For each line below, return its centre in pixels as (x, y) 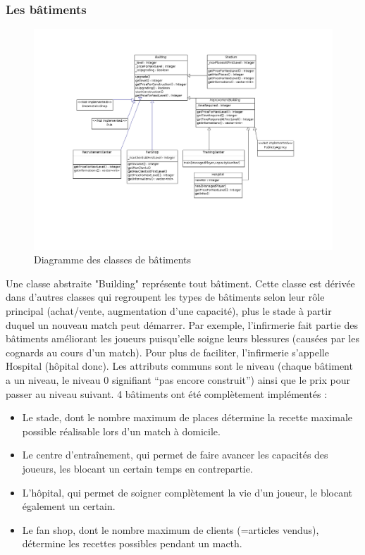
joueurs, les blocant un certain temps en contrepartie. (137, 468)
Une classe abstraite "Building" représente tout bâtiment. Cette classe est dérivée (180, 283)
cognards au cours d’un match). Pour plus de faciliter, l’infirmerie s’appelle (167, 352)
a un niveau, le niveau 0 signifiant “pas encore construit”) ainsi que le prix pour (178, 380)
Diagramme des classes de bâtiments (113, 260)
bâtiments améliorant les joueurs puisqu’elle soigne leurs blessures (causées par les (182, 338)
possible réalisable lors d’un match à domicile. (121, 431)
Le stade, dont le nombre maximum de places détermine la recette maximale (187, 417)
